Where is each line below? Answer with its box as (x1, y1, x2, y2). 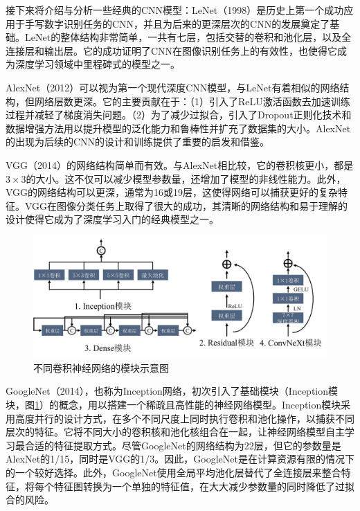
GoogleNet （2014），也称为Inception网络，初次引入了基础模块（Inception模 (6, 384, 339, 398)
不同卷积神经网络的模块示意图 (33, 360, 169, 375)
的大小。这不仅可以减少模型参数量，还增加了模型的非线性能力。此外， (26, 171, 346, 186)
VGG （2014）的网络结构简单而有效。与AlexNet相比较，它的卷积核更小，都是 (6, 157, 354, 172)
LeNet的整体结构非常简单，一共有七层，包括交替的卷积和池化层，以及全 (24, 30, 352, 44)
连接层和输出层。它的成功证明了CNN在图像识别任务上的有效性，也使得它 (6, 43, 338, 57)
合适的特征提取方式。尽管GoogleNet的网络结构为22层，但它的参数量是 (24, 438, 341, 452)
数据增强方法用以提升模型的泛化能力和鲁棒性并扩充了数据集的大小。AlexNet (6, 120, 351, 135)
